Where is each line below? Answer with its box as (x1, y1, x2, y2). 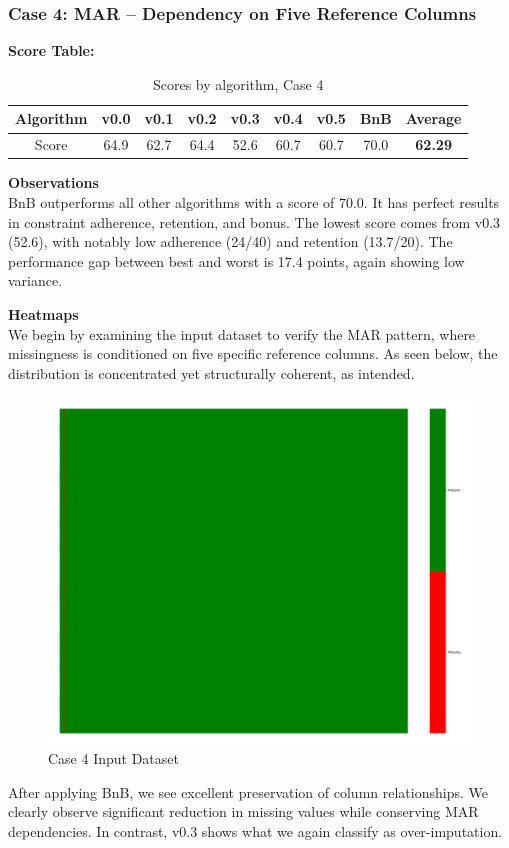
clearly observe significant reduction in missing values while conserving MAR (8, 801, 479, 822)
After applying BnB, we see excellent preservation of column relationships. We (8, 781, 488, 802)
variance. (8, 270, 63, 291)
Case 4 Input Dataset (48, 748, 179, 769)
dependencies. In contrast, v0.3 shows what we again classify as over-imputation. (8, 821, 503, 842)
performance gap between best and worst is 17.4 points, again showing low (8, 250, 465, 271)
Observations (8, 172, 99, 193)
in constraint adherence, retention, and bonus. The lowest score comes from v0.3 (8, 211, 501, 232)
